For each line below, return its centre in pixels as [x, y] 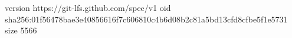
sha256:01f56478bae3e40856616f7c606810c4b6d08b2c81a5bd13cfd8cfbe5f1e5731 [146, 19]
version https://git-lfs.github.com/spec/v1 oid [88, 7]
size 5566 [21, 30]
